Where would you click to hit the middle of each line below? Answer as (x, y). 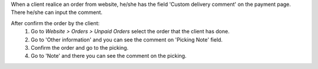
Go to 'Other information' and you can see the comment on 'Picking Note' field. (127, 39)
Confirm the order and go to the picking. (80, 47)
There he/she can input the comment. (57, 12)
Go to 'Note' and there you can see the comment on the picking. (109, 56)
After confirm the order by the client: (55, 23)
